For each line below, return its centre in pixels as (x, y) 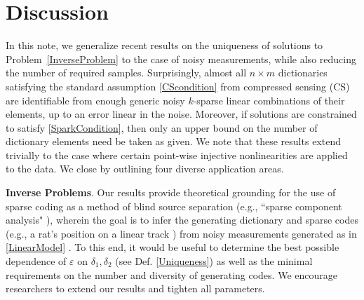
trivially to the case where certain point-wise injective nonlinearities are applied (177, 155)
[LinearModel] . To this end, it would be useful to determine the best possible (173, 247)
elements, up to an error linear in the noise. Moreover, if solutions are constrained (181, 114)
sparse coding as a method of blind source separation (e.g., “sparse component (174, 206)
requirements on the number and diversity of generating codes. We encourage (171, 274)
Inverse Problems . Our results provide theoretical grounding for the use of (171, 192)
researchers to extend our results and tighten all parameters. (135, 288)
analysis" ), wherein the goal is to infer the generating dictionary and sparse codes (182, 220)
